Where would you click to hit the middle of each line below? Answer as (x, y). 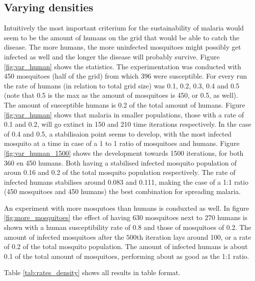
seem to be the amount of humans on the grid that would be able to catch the (122, 37)
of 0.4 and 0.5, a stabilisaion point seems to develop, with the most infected (118, 133)
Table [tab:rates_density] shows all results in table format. (92, 272)
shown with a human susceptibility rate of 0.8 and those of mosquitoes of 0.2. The (128, 227)
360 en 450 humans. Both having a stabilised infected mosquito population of (120, 162)
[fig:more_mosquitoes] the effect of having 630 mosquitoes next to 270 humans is (126, 217)
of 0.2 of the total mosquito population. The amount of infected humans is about (126, 246)
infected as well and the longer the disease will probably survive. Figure (112, 56)
